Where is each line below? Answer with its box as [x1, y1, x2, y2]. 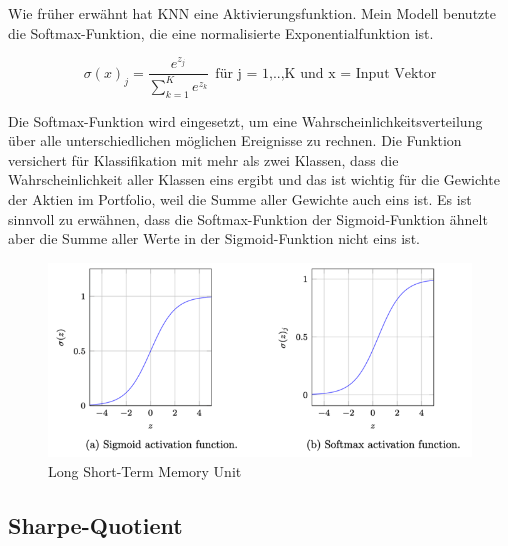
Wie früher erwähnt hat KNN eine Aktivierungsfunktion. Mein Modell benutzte [8, 3, 496, 23]
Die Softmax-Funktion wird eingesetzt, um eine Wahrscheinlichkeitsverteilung [8, 110, 483, 131]
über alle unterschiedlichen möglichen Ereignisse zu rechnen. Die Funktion [8, 130, 462, 151]
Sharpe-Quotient [8, 510, 183, 541]
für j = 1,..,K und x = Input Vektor [215, 66, 437, 81]
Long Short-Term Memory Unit [48, 461, 242, 482]
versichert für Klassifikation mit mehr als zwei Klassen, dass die [8, 149, 399, 170]
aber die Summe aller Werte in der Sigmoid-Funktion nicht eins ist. [8, 228, 420, 249]
